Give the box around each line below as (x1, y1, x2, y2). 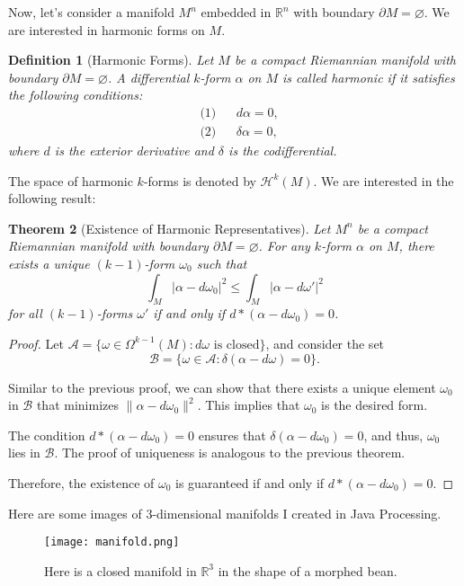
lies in (8, 443, 40, 462)
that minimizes (36, 395, 119, 414)
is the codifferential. (228, 141, 337, 160)
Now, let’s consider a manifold (8, 3, 174, 21)
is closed (213, 338, 260, 351)
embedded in (201, 3, 272, 21)
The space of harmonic (8, 171, 133, 190)
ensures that (198, 425, 266, 444)
